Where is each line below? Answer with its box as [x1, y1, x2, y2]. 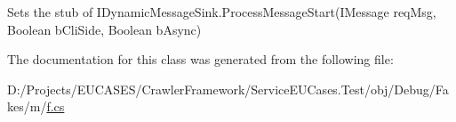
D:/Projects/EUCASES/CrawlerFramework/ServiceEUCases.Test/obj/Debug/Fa [7, 79, 449, 98]
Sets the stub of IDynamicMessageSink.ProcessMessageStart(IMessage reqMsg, [7, 3, 436, 20]
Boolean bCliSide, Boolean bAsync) [7, 20, 202, 38]
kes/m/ [7, 97, 47, 116]
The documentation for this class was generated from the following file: [7, 50, 394, 69]
